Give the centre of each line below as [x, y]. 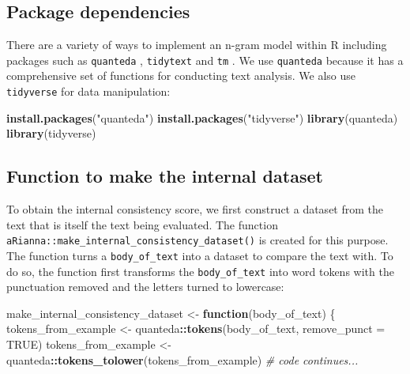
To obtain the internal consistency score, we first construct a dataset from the [195, 209]
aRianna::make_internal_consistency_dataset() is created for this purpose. [197, 240]
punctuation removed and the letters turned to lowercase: [145, 287]
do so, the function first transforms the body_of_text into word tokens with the [200, 271]
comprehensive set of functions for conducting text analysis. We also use [181, 76]
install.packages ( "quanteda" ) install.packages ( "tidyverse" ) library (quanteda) [202, 117]
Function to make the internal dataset [165, 176]
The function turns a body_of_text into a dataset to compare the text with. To [200, 255]
